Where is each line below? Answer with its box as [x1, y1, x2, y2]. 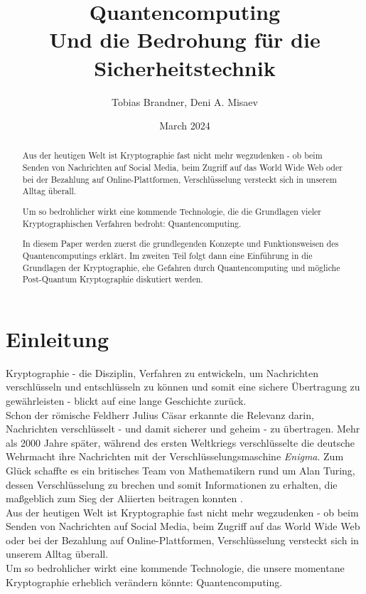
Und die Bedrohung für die [49, 25, 321, 54]
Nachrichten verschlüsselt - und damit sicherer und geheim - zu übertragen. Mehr [6, 421, 360, 436]
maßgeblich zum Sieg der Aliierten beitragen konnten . [6, 491, 243, 506]
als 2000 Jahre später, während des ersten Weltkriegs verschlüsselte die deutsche [6, 435, 355, 450]
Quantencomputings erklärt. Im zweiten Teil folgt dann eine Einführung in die [22, 249, 313, 261]
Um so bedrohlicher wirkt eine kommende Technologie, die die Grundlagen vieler [22, 206, 321, 217]
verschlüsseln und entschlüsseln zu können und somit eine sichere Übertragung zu [6, 379, 360, 394]
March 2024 [159, 118, 210, 133]
